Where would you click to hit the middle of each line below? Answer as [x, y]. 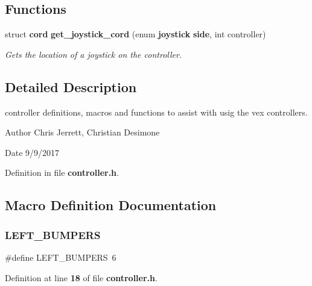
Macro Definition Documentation [111, 205]
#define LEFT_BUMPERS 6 [61, 257]
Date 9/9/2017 [32, 152]
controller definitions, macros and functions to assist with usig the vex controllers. [156, 112]
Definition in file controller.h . [62, 173]
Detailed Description [71, 86]
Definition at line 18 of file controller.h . [81, 277]
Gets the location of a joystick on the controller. [94, 54]
